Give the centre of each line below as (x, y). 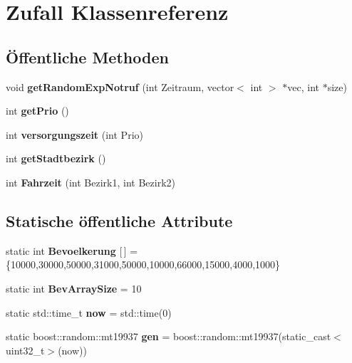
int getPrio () (37, 111)
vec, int (303, 86)
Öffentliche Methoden (87, 57)
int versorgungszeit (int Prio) (74, 134)
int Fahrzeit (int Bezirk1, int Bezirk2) (90, 182)
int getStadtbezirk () (56, 158)
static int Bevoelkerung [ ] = (72, 250)
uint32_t (25, 350)
